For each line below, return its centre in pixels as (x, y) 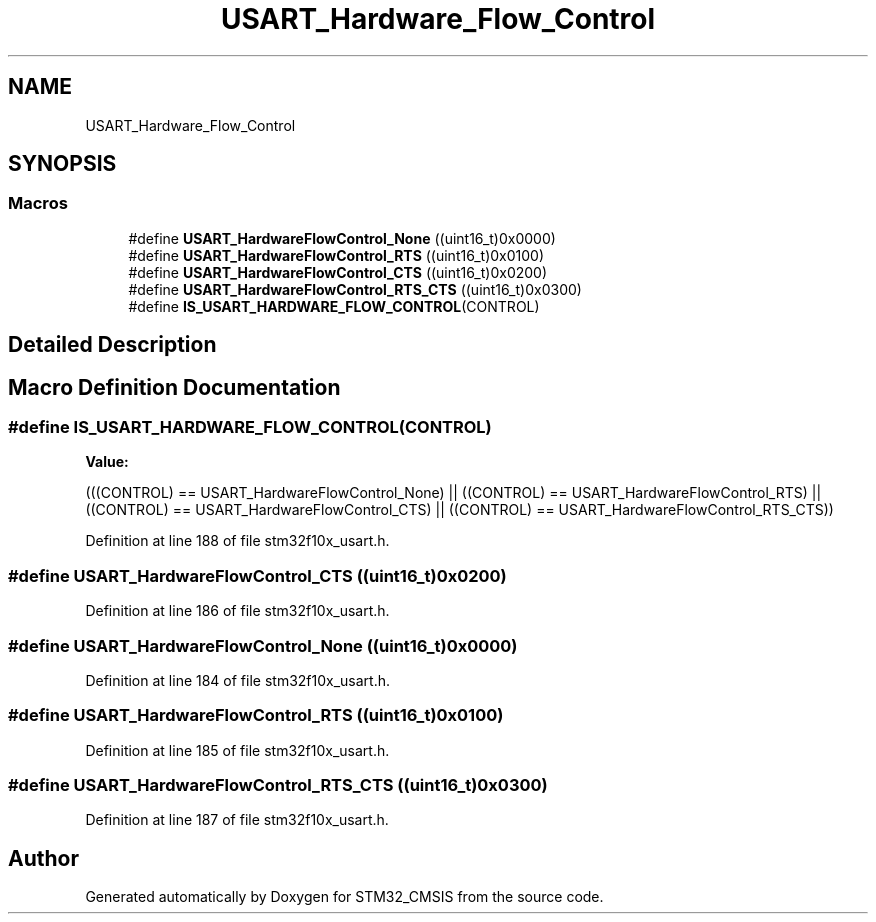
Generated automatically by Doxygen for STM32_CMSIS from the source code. (344, 897)
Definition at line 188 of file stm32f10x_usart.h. (237, 541)
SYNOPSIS (62, 164)
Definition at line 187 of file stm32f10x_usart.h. (237, 820)
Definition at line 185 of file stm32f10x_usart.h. (237, 750)
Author (43, 858)
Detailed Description (112, 345)
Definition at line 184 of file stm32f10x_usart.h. (238, 680)
